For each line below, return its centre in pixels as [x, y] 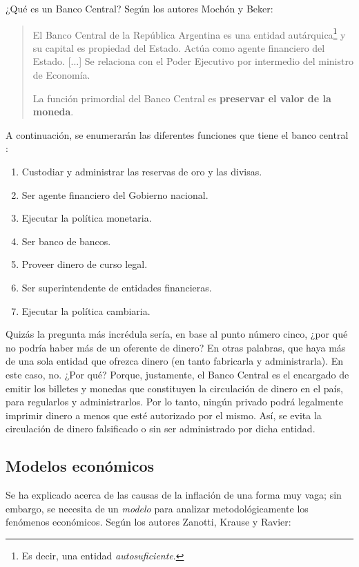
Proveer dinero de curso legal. [85, 264]
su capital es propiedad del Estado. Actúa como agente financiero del [179, 47]
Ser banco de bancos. [66, 241]
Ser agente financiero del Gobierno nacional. [115, 194]
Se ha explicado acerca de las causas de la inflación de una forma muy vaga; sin [174, 495]
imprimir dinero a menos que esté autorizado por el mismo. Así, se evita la [164, 415]
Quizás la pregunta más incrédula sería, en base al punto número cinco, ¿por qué [177, 334]
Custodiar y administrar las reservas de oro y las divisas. [142, 171]
